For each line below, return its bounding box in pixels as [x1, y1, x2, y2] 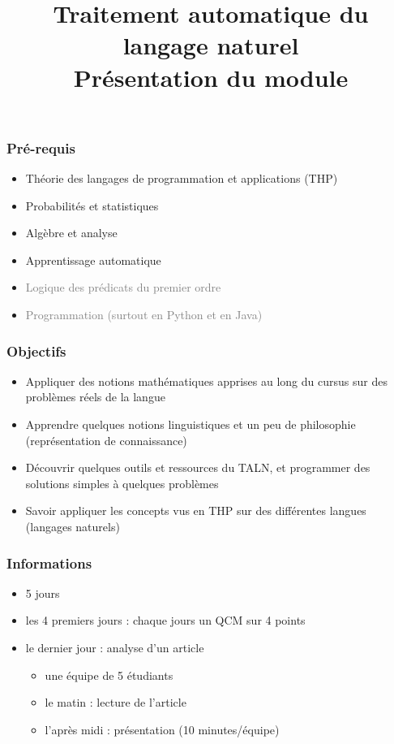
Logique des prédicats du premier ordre [25, 279, 221, 296]
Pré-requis [6, 137, 75, 158]
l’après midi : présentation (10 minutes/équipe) [45, 720, 280, 738]
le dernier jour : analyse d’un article [25, 638, 204, 655]
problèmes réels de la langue [25, 388, 165, 405]
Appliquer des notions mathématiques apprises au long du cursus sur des [25, 372, 388, 389]
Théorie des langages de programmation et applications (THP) [25, 170, 338, 187]
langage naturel [122, 28, 299, 62]
